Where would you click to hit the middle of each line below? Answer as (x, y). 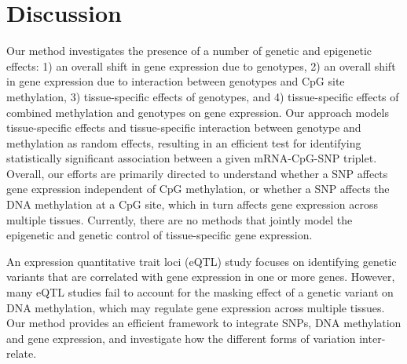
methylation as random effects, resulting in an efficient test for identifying (184, 142)
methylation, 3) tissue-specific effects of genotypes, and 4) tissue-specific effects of (203, 96)
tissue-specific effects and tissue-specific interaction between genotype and (184, 127)
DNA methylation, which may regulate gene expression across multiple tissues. (196, 307)
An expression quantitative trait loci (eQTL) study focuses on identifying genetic (202, 261)
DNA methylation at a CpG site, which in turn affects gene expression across (192, 204)
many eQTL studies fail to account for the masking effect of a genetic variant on (200, 292)
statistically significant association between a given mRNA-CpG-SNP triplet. (192, 158)
